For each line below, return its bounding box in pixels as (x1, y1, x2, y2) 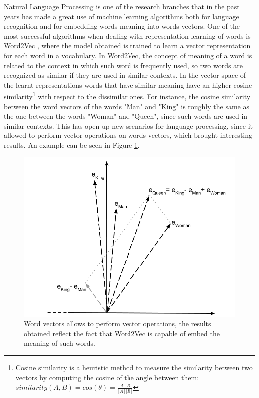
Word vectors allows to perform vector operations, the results (24, 318, 211, 329)
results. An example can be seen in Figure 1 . (4, 139, 140, 150)
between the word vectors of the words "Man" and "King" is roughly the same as (4, 101, 249, 111)
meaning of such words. (24, 338, 95, 348)
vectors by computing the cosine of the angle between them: (15, 372, 199, 382)
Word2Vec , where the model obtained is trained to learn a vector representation (4, 40, 251, 51)
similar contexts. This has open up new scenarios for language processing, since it (4, 120, 253, 131)
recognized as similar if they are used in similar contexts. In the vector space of (4, 70, 246, 80)
